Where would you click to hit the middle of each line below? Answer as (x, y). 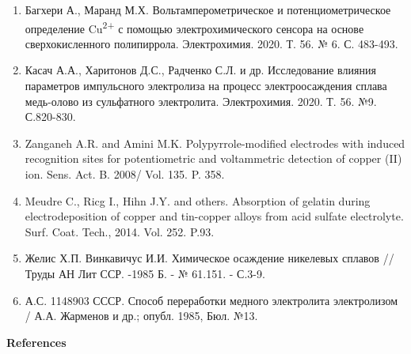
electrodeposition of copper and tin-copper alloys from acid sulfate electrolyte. (214, 216)
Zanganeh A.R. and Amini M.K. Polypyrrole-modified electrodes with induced (215, 143)
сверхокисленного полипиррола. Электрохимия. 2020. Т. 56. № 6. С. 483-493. (211, 43)
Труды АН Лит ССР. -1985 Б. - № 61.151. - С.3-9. (145, 273)
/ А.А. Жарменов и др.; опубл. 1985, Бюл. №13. (141, 316)
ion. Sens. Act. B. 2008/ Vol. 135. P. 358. (125, 174)
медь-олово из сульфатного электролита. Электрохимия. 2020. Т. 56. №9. (201, 101)
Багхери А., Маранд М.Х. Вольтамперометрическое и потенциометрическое (208, 9)
